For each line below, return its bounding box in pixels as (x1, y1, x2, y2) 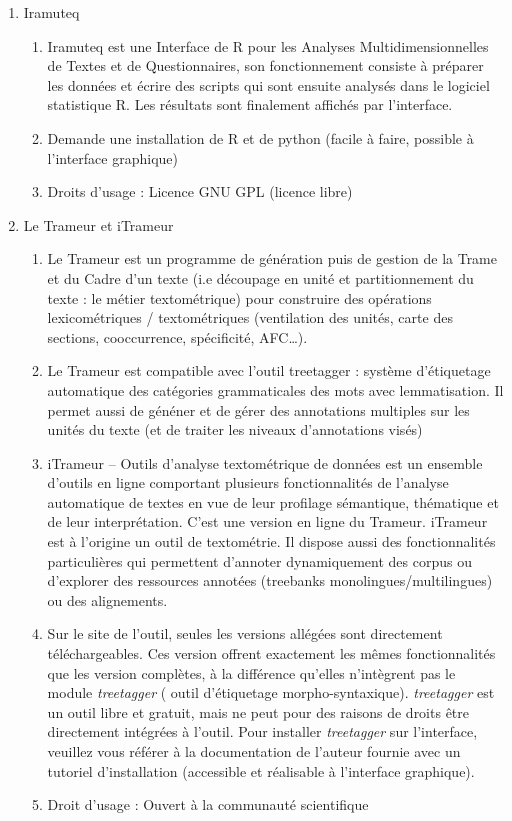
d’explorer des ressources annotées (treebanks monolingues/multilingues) (47, 570, 493, 591)
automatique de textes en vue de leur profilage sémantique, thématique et (47, 491, 499, 512)
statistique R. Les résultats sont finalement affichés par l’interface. (47, 94, 453, 115)
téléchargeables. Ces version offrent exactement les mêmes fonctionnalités (47, 643, 496, 664)
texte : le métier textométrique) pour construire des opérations (47, 287, 432, 308)
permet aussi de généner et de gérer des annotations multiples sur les (47, 399, 470, 420)
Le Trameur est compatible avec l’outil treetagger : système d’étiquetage (47, 360, 491, 381)
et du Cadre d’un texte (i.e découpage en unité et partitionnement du (47, 267, 474, 288)
